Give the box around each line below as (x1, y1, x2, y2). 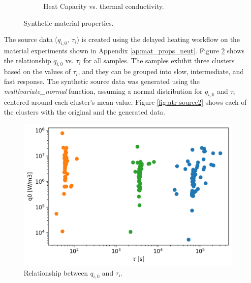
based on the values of (4, 66, 71, 77)
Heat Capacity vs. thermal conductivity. (43, 1, 164, 11)
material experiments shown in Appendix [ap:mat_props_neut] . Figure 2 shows (4, 45, 245, 55)
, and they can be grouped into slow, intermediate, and (78, 66, 244, 77)
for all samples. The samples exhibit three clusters (83, 55, 235, 65)
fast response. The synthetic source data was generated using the (4, 76, 200, 86)
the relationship (4, 55, 51, 65)
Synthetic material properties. (24, 17, 114, 28)
